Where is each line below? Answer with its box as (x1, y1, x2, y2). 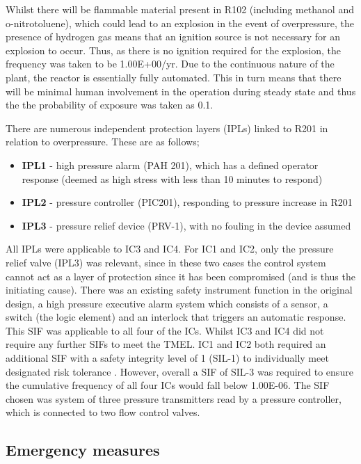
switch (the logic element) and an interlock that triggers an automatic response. (6, 310, 346, 324)
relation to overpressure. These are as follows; (6, 134, 200, 149)
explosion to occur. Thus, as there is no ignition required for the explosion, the (6, 42, 342, 57)
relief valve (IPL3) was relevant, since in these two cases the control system (6, 255, 326, 269)
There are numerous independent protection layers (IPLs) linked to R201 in (6, 120, 328, 135)
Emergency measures (6, 439, 160, 461)
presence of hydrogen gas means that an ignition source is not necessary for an (6, 29, 340, 44)
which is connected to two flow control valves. (6, 405, 200, 419)
